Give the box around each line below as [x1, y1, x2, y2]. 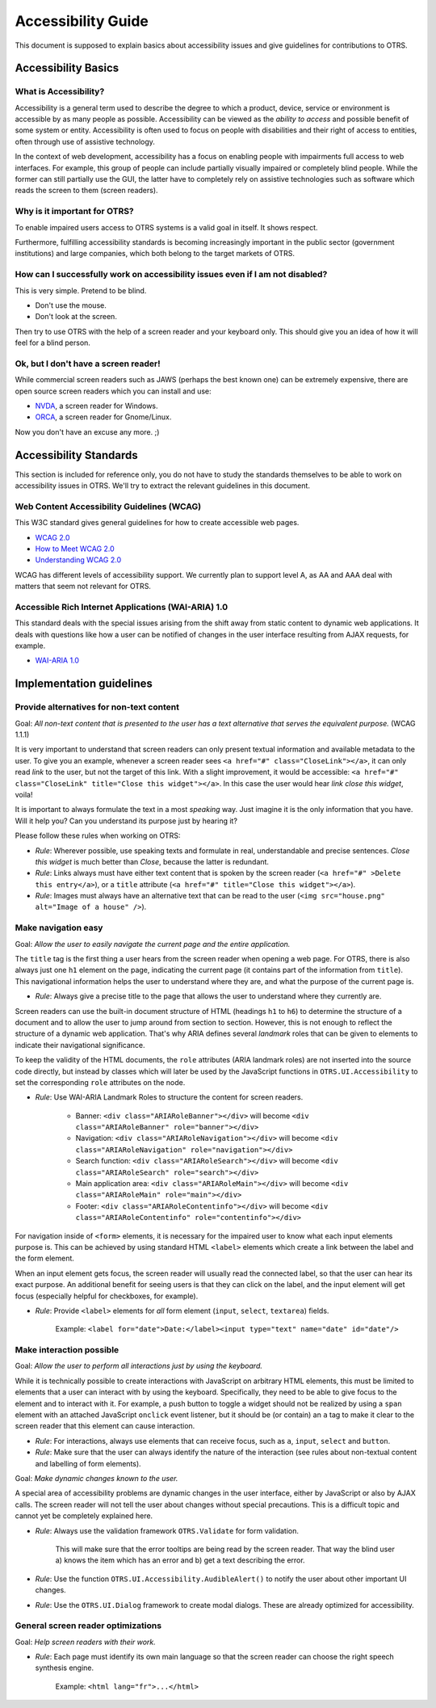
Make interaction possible [15, 1344, 119, 1356]
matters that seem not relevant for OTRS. [15, 582, 151, 591]
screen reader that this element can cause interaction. [15, 1421, 195, 1431]
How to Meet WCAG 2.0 [35, 544, 115, 553]
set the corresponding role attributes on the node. [15, 1077, 186, 1087]
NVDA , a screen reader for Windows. [35, 401, 158, 410]
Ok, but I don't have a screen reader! [15, 358, 161, 369]
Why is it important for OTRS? [15, 206, 135, 217]
